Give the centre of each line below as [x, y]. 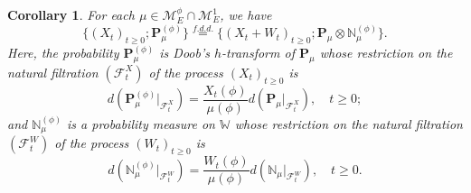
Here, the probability [63, 53]
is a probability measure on [141, 123]
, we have [246, 14]
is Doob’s [184, 53]
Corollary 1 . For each [71, 14]
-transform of [258, 53]
